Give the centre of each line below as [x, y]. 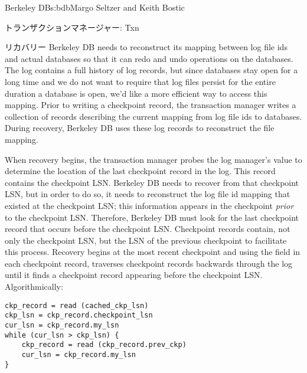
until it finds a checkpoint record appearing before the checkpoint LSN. [134, 275]
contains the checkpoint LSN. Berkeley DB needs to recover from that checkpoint [152, 182]
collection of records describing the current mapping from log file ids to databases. [153, 116]
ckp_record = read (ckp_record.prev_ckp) [104, 345]
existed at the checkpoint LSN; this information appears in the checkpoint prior [149, 205]
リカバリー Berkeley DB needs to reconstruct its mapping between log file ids [146, 47]
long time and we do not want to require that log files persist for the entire [140, 81]
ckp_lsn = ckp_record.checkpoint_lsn [79, 315]
